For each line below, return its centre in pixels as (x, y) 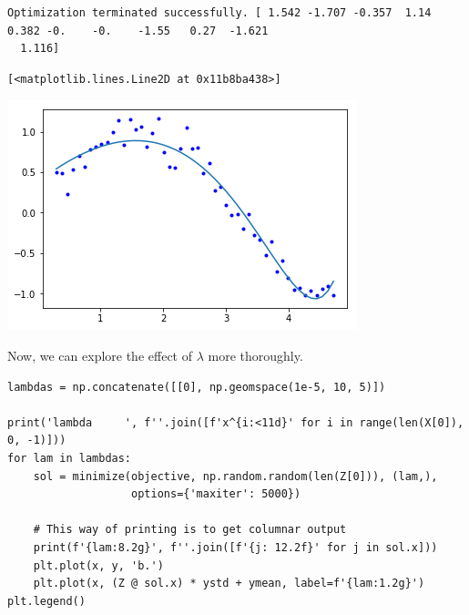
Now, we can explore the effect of (100, 355)
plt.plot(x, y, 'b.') (98, 565)
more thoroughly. (255, 355)
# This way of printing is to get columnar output (190, 530)
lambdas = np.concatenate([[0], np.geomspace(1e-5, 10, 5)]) (197, 387)
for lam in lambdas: (70, 458)
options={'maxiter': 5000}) (216, 494)
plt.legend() (46, 601)
